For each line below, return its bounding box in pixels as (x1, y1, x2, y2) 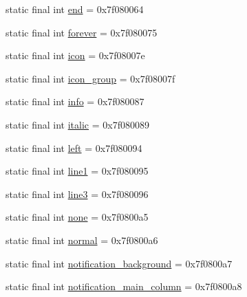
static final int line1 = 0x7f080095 (6, 164, 149, 178)
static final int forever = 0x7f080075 (6, 25, 158, 39)
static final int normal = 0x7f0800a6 (6, 232, 158, 247)
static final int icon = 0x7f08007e (6, 48, 145, 63)
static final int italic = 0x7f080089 (6, 117, 149, 131)
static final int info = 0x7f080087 (6, 94, 144, 109)
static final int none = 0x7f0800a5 (6, 210, 149, 224)
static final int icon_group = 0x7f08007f (6, 71, 175, 85)
